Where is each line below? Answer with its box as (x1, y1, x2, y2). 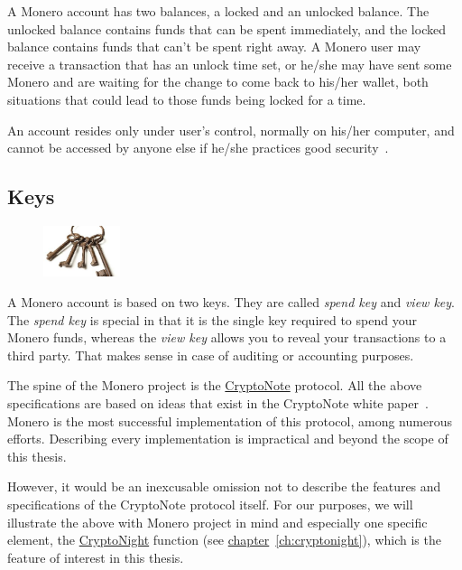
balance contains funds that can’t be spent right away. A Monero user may (7, 37, 421, 56)
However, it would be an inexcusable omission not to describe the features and (7, 477, 441, 496)
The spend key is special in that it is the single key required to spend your (7, 310, 417, 329)
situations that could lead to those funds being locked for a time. (7, 89, 366, 108)
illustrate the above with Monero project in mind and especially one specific (7, 512, 428, 531)
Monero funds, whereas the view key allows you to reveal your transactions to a (7, 328, 447, 347)
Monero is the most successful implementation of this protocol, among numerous (7, 411, 452, 430)
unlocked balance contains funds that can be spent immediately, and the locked (7, 19, 446, 38)
